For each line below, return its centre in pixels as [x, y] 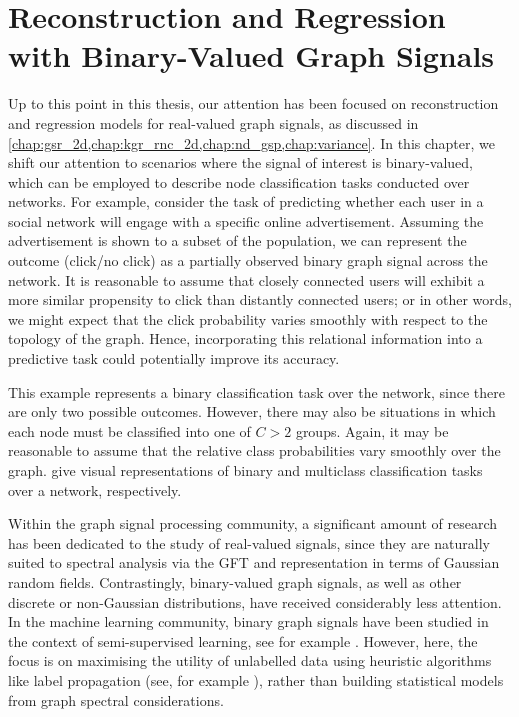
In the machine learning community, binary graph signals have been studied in [248, 621]
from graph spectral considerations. [116, 699]
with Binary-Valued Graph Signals [251, 55]
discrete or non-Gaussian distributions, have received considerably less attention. [255, 601]
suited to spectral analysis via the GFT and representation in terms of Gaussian [254, 562]
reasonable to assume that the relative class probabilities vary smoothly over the [254, 450]
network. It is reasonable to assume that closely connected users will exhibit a [246, 279]
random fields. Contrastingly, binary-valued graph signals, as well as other [235, 581]
